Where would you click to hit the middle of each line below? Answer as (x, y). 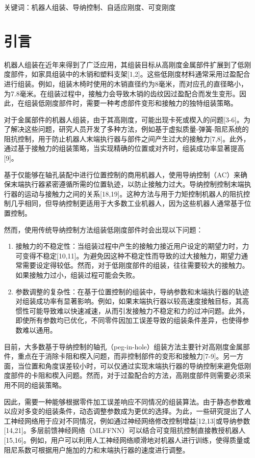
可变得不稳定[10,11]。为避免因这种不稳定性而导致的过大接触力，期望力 (128, 255)
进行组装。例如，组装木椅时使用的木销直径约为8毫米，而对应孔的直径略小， (126, 83)
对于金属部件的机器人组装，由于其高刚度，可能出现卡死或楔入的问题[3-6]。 (124, 119)
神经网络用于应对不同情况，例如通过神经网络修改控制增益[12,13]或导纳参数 (130, 420)
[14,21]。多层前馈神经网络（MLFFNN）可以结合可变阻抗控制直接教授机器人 (125, 430)
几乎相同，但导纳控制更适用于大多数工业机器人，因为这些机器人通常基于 (127, 203)
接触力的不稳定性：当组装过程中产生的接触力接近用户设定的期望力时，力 (132, 246)
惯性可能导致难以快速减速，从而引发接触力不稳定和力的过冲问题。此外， (132, 310)
